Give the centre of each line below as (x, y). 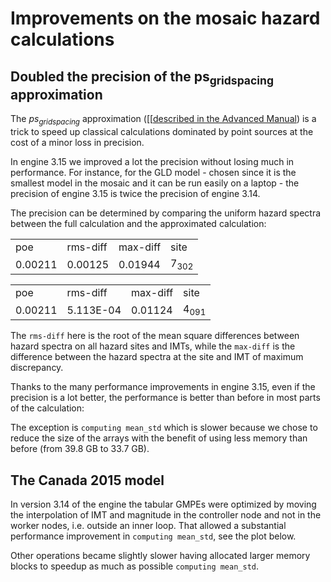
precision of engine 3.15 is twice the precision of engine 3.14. (135, 193)
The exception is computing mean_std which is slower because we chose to (164, 428)
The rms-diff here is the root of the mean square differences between (155, 336)
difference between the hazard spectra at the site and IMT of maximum (157, 357)
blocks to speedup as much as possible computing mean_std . (135, 566)
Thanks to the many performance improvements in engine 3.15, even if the (163, 387)
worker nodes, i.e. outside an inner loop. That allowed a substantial (148, 526)
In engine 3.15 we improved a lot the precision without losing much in (152, 161)
